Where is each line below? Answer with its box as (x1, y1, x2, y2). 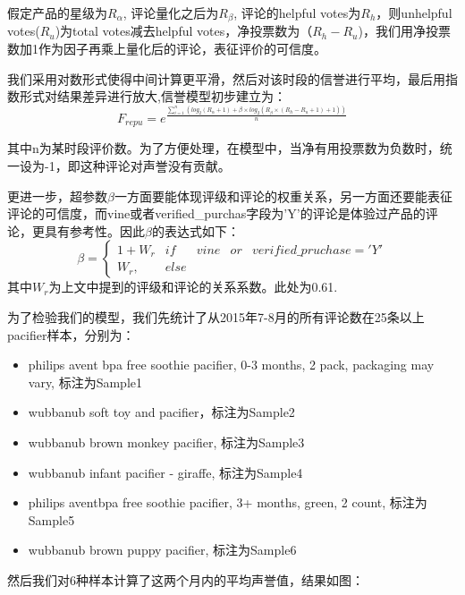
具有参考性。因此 (44, 221, 145, 240)
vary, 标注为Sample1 (28, 372, 143, 391)
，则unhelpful (376, 4, 452, 21)
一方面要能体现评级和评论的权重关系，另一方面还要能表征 (114, 186, 452, 205)
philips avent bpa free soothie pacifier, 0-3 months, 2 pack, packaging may (28, 355, 435, 374)
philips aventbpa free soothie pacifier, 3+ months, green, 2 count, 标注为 (28, 493, 427, 512)
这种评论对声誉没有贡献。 (80, 156, 231, 174)
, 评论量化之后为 (123, 4, 219, 21)
